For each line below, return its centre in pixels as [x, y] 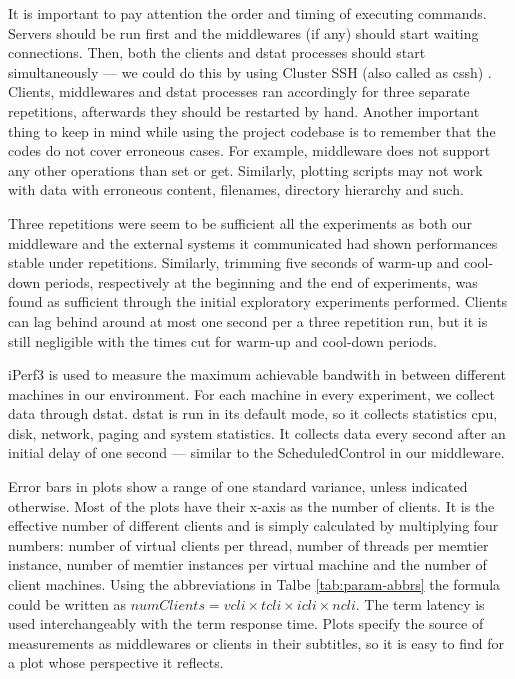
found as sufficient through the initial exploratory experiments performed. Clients [258, 301]
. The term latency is [420, 603]
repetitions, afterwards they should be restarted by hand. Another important [244, 110]
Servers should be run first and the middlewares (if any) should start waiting [243, 32]
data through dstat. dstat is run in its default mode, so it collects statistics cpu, [253, 413]
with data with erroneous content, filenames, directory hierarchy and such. [236, 189]
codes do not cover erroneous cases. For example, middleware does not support [249, 150]
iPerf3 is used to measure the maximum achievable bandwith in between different [257, 374]
